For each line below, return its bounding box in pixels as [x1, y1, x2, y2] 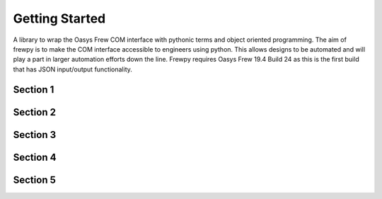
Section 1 [13, 84, 54, 96]
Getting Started [13, 11, 106, 26]
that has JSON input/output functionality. [13, 64, 132, 74]
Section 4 [13, 151, 57, 163]
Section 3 [13, 128, 57, 141]
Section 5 [13, 174, 56, 186]
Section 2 [13, 106, 57, 118]
